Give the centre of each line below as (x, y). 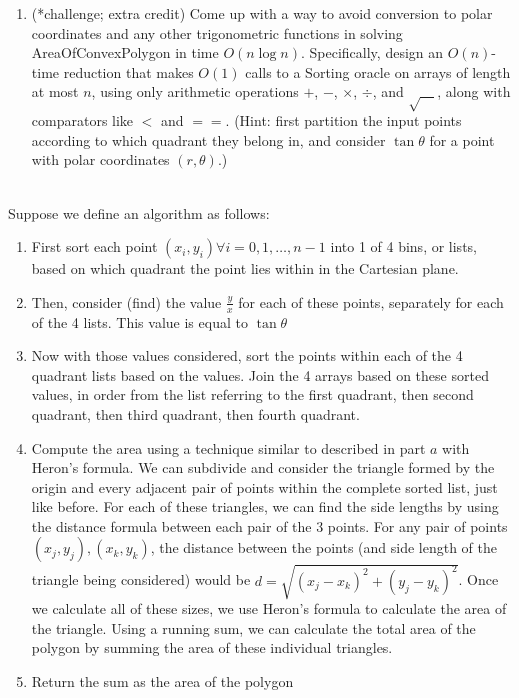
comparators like (82, 120)
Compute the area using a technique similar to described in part (228, 447)
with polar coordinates (100, 159)
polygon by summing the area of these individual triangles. (212, 647)
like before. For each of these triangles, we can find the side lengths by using (265, 506)
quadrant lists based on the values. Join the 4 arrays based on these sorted (260, 374)
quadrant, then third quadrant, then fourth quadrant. (195, 413)
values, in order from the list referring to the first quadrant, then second (252, 394)
